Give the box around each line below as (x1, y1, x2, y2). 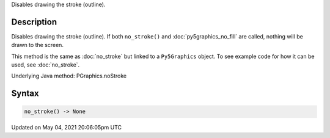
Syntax (11, 89, 39, 99)
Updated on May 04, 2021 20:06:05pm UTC (11, 124, 122, 131)
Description (11, 16, 57, 27)
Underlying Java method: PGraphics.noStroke (11, 72, 127, 79)
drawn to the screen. (11, 42, 64, 49)
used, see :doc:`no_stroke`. (11, 61, 80, 68)
